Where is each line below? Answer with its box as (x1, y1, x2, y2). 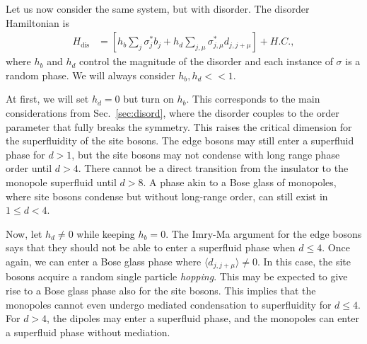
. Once (322, 240, 350, 255)
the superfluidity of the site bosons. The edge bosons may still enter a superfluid (6, 133, 354, 148)
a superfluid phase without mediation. (6, 324, 170, 339)
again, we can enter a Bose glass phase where (6, 253, 202, 268)
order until (6, 161, 52, 176)
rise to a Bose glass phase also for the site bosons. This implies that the (6, 282, 316, 297)
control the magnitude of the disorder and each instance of (79, 54, 333, 69)
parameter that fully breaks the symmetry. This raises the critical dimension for (6, 119, 352, 134)
